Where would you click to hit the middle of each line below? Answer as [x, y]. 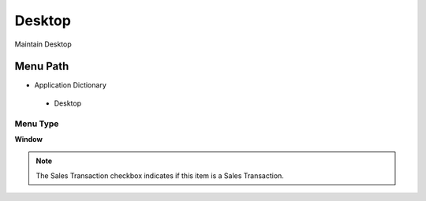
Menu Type [37, 124]
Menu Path [42, 67]
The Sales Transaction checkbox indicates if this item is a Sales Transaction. [160, 175]
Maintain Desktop [43, 44]
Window [29, 139]
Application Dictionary [70, 85]
